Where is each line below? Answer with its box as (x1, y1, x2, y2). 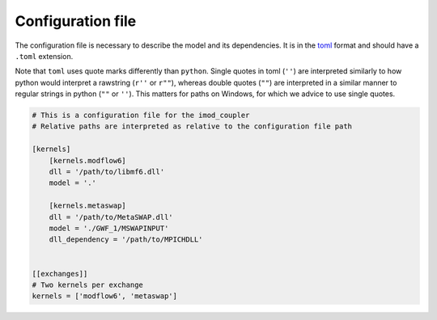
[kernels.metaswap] (49, 201, 127, 210)
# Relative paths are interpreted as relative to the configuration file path (32, 122, 352, 131)
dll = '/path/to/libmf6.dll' (49, 167, 165, 177)
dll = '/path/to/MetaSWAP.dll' (49, 213, 173, 221)
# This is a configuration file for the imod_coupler (32, 111, 250, 120)
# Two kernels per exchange (32, 280, 143, 289)
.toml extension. (15, 51, 74, 61)
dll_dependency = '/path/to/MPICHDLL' (49, 235, 203, 244)
